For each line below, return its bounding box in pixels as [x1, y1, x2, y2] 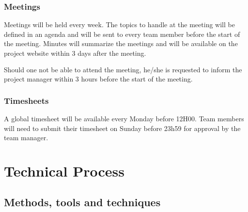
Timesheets [4, 94, 49, 106]
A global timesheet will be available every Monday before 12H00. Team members [4, 114, 244, 123]
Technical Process [4, 161, 124, 180]
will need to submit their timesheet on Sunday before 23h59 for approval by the [4, 123, 241, 133]
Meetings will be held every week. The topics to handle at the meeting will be [4, 19, 235, 30]
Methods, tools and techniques [4, 194, 161, 209]
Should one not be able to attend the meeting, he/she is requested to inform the [4, 64, 242, 74]
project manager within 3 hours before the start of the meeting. [4, 74, 193, 84]
